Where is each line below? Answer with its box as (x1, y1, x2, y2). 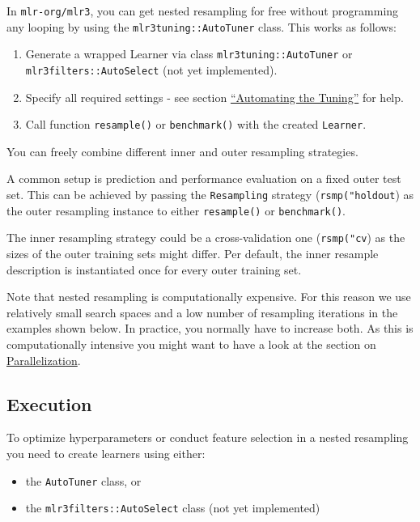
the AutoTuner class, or (25, 472, 142, 489)
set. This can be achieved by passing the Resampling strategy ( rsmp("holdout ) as (6, 186, 414, 203)
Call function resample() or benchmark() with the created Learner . (25, 116, 367, 133)
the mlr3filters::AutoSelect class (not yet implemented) (25, 499, 320, 516)
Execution (6, 391, 92, 416)
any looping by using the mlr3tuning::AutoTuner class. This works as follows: (6, 18, 397, 35)
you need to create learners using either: (6, 444, 206, 461)
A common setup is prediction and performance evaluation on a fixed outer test (6, 170, 401, 187)
